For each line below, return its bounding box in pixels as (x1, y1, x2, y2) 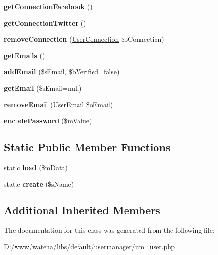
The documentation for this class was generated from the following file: (4, 225, 215, 235)
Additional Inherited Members (4, 202, 160, 217)
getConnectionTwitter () (4, 17, 86, 28)
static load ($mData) (4, 162, 68, 172)
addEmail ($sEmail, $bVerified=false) (4, 67, 120, 77)
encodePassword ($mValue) (4, 116, 92, 126)
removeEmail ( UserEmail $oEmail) (4, 99, 113, 109)
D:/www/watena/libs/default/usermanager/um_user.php (4, 241, 175, 251)
